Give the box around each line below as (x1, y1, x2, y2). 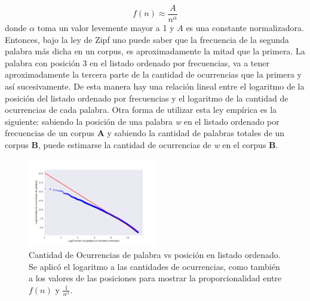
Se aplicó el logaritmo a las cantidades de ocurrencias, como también (29, 260, 280, 272)
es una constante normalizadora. (186, 21, 304, 34)
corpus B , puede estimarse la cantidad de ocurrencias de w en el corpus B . (5, 139, 278, 150)
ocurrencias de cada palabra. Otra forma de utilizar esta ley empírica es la (5, 103, 277, 116)
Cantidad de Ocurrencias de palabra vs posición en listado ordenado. (29, 248, 281, 260)
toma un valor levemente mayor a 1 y (37, 21, 174, 34)
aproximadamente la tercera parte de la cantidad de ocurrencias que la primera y (5, 68, 302, 81)
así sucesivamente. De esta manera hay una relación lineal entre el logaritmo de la (5, 80, 305, 93)
